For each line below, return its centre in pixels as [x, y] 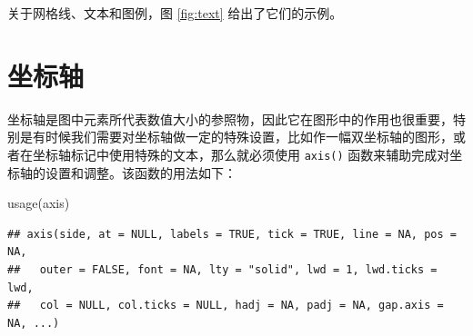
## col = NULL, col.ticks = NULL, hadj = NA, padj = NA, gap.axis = [226, 306]
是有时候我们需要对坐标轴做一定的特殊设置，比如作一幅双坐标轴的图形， [236, 137]
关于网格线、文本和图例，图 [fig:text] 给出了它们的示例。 [175, 13]
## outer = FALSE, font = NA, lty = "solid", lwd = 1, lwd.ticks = [222, 269]
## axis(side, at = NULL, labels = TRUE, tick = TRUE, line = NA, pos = [232, 234]
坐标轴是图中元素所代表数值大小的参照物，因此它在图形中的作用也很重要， [230, 119]
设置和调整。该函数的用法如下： [141, 172]
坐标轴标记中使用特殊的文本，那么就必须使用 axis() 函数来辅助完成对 [241, 154]
